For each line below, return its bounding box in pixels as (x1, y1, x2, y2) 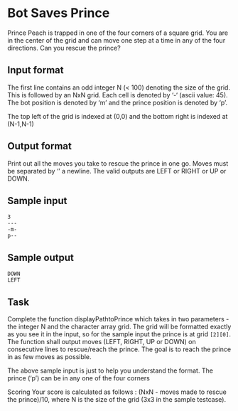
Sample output (7, 251, 75, 264)
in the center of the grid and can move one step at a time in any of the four (7, 36, 226, 44)
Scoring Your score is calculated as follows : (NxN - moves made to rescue (7, 388, 227, 396)
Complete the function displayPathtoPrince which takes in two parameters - (7, 315, 229, 323)
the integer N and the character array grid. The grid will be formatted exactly (7, 322, 232, 331)
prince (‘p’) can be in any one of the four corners (7, 374, 151, 382)
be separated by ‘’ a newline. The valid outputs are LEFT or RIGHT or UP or (7, 166, 227, 175)
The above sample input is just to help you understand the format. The (7, 366, 213, 375)
